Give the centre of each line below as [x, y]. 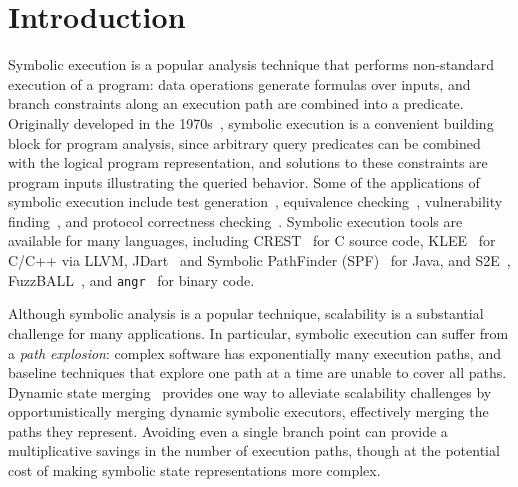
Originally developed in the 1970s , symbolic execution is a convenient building [251, 122]
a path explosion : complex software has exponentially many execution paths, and [254, 352]
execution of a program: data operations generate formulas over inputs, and [239, 83]
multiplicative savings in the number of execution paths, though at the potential [254, 450]
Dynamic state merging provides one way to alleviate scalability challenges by [250, 391]
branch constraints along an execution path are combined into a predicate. [236, 103]
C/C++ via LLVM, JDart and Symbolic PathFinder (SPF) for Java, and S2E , [259, 260]
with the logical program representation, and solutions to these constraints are [248, 162]
